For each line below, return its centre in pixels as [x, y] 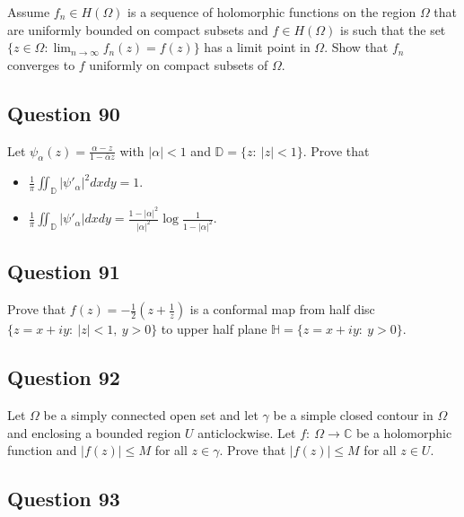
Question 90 [64, 113]
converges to [41, 64]
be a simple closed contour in [353, 414]
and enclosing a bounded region [94, 432]
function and [42, 450]
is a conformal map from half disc [282, 309]
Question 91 [64, 272]
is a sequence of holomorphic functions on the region [272, 12]
